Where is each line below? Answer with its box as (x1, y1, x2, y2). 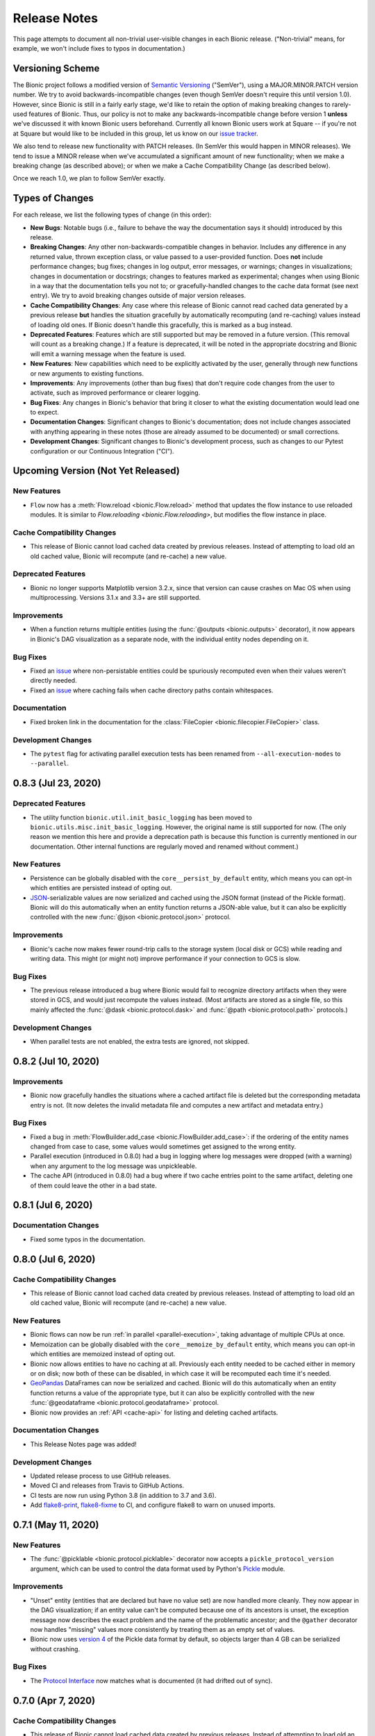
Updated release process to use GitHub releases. (30, 1471, 172, 1480)
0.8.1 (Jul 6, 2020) (12, 1199, 93, 1211)
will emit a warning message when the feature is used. (30, 349, 186, 358)
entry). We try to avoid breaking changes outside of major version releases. (30, 292, 247, 300)
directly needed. (30, 676, 77, 685)
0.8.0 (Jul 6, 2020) (12, 1253, 96, 1265)
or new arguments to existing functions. (30, 369, 144, 378)
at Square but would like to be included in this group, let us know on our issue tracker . (12, 129, 258, 137)
